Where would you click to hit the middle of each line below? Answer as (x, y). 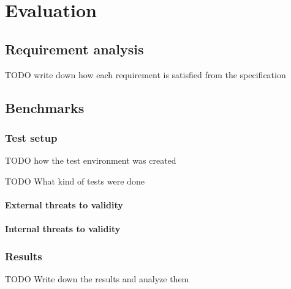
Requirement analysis (74, 49)
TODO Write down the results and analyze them (97, 278)
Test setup (31, 137)
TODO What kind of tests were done (75, 181)
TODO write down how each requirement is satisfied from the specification (145, 74)
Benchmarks (45, 107)
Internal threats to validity (63, 229)
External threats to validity (64, 204)
